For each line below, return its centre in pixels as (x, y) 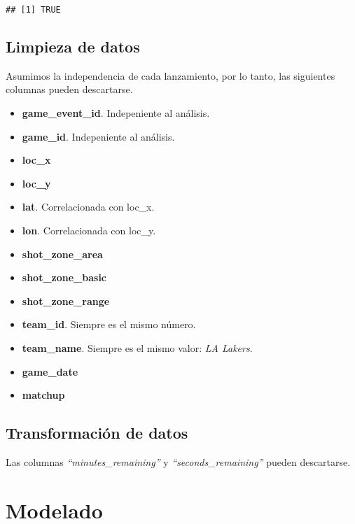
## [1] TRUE (33, 10)
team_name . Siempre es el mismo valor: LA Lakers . (137, 347)
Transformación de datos (97, 433)
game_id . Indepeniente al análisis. (98, 136)
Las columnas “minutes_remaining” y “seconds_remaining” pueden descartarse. (178, 461)
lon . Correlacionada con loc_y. (89, 231)
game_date (50, 371)
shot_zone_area (62, 254)
